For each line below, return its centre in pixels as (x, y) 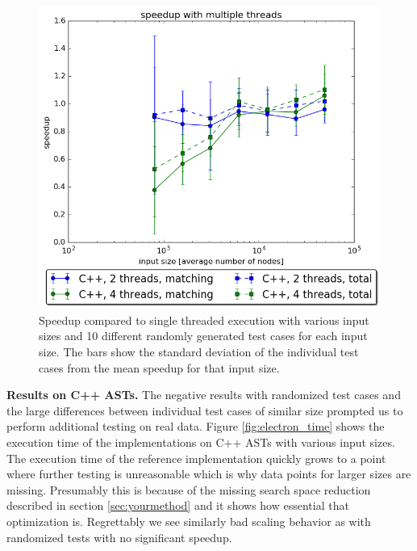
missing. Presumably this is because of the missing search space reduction (189, 489)
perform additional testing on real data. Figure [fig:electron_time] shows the (196, 426)
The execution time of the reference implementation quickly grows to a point (196, 458)
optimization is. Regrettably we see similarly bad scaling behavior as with (189, 521)
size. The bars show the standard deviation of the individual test (199, 352)
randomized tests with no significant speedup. (119, 537)
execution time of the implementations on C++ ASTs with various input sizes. (201, 442)
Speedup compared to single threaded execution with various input (204, 320)
